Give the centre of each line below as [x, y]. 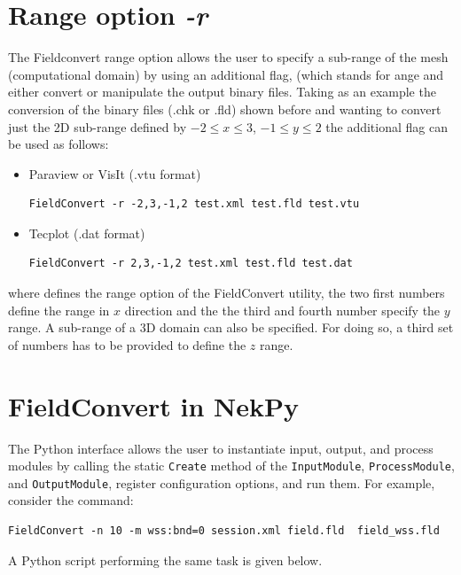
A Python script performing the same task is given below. [165, 559]
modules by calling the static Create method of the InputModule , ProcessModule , [231, 466]
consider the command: [71, 500]
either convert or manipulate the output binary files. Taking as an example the [222, 92]
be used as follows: [59, 144]
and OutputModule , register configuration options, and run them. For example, [222, 482]
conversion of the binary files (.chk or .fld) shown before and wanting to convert [225, 109]
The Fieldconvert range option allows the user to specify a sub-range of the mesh [228, 57]
